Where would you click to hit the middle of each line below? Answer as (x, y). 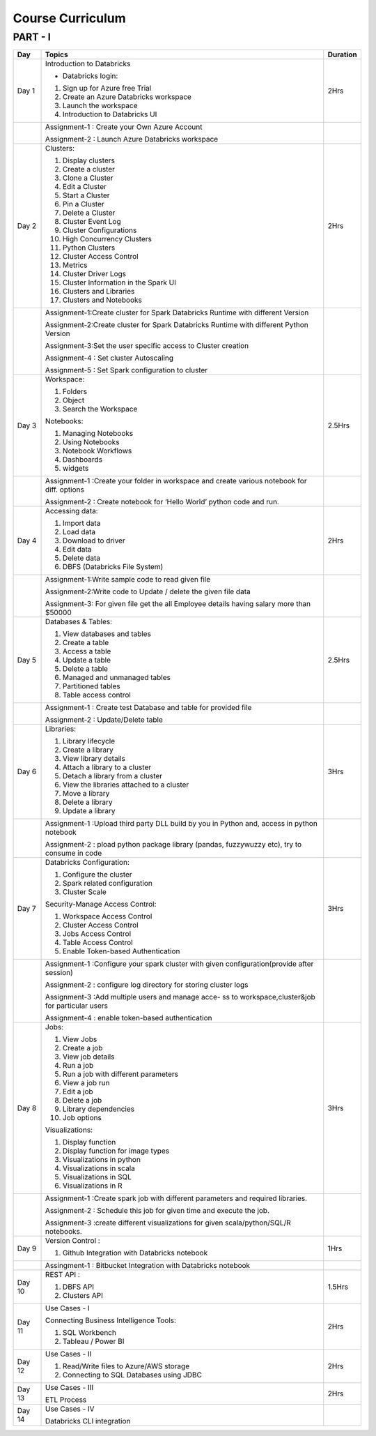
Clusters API (83, 1296)
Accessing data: (72, 511)
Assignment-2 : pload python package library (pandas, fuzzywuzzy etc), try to (174, 845)
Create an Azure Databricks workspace (127, 97)
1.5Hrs (338, 1287)
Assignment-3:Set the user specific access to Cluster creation (147, 346)
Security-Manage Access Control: (101, 905)
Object (74, 400)
